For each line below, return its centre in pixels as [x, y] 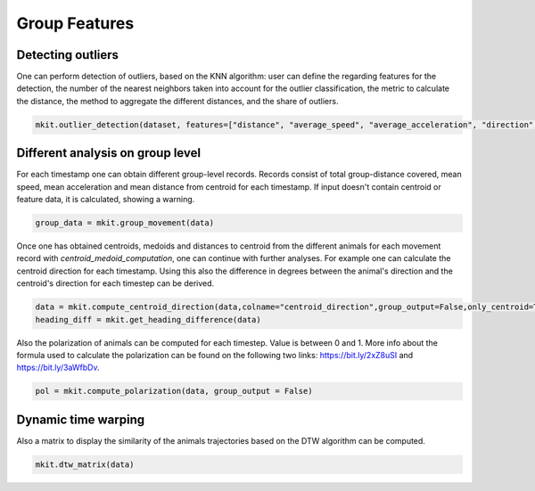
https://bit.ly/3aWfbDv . [58, 368]
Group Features [75, 23]
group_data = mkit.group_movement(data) [124, 223]
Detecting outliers [68, 55]
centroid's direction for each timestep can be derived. [115, 283]
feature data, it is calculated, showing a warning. [106, 200]
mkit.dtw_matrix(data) [85, 464]
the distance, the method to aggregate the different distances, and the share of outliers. [177, 101]
